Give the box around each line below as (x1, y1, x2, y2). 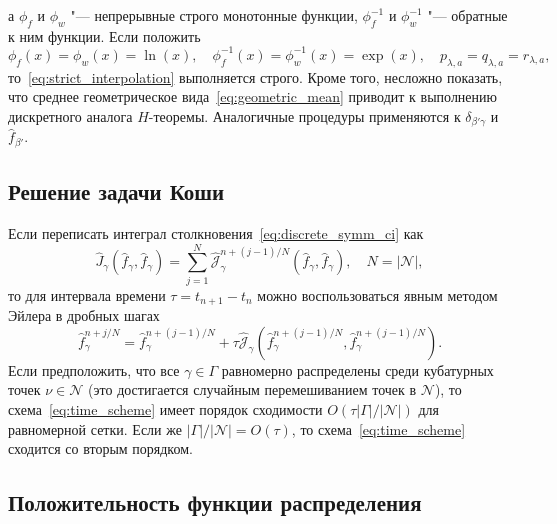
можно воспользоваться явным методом (257, 284, 498, 305)
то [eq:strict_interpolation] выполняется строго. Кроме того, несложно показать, (8, 66, 503, 87)
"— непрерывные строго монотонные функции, (70, 5, 358, 25)
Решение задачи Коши (8, 176, 225, 207)
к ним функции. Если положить (8, 25, 201, 46)
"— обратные (427, 5, 508, 25)
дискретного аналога (8, 105, 133, 126)
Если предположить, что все (8, 359, 180, 380)
